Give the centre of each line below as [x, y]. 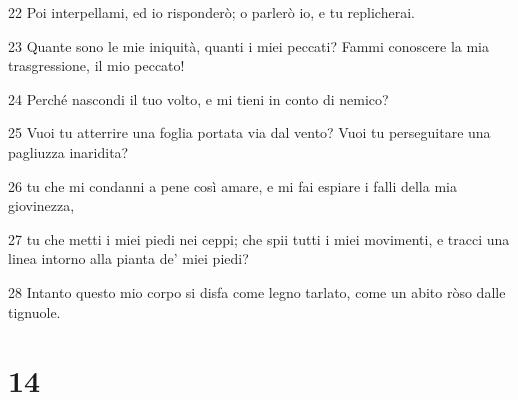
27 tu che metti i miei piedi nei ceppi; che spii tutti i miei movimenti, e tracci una [259, 238]
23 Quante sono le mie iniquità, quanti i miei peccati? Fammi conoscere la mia [249, 45]
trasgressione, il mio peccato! [96, 65]
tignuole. [34, 311]
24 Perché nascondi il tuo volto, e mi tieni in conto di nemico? [198, 98]
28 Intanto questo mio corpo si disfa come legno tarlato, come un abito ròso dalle [257, 291]
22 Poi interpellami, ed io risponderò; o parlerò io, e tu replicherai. [211, 12]
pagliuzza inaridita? [68, 151]
